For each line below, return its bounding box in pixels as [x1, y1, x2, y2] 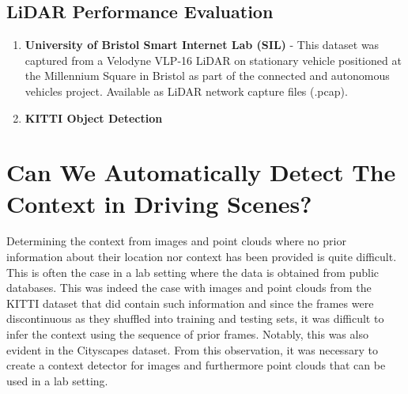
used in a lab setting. [6, 372, 108, 388]
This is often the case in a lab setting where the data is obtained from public [6, 263, 380, 280]
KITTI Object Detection [25, 109, 163, 126]
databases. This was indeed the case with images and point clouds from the [6, 279, 372, 296]
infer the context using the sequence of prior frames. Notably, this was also [6, 326, 368, 343]
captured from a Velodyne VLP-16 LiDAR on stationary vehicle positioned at [25, 51, 402, 68]
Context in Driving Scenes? [6, 187, 312, 219]
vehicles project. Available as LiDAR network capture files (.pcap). [25, 82, 348, 99]
